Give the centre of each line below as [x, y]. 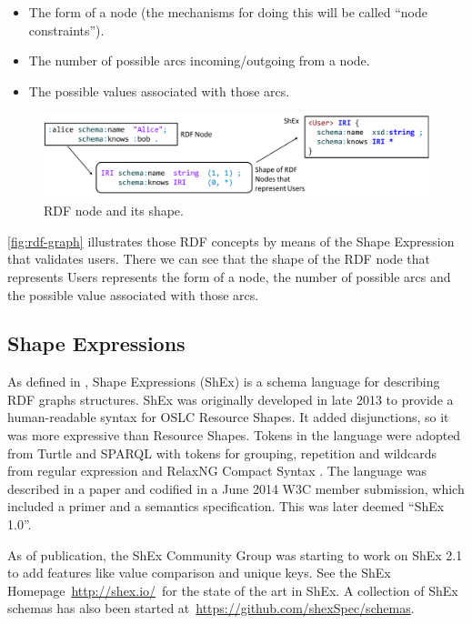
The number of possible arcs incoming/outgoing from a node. [199, 60]
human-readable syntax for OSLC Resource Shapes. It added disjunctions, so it [228, 417]
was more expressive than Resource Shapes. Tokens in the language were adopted [234, 435]
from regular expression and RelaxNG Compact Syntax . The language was [217, 471]
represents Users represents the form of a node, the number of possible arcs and [229, 276]
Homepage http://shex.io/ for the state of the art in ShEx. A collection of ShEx [233, 590]
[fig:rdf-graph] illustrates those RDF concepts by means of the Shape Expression [231, 241]
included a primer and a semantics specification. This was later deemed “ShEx [226, 506]
